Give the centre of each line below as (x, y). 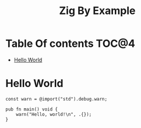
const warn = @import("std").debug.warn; (57, 99)
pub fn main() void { (32, 109)
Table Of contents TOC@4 (70, 44)
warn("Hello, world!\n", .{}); (54, 114)
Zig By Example (97, 11)
